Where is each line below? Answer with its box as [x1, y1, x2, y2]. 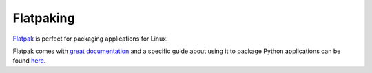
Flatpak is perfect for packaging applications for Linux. [12, 34, 168, 43]
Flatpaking [12, 10, 75, 25]
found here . [12, 56, 46, 65]
